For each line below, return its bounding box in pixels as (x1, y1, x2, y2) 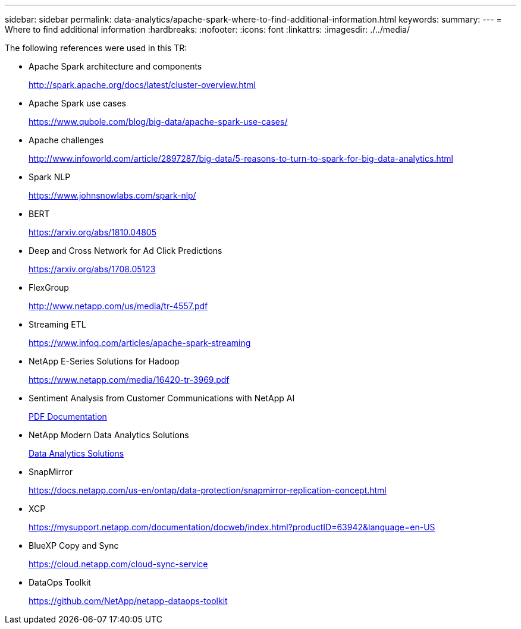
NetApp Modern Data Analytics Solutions (29, 430, 189, 440)
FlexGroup (29, 282, 69, 293)
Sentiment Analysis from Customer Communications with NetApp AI (29, 393, 295, 403)
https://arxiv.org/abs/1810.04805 (29, 227, 157, 237)
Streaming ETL (29, 319, 86, 329)
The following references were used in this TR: (5, 43, 187, 53)
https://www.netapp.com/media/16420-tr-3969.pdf (29, 375, 230, 385)
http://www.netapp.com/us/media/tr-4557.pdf (29, 301, 208, 311)
